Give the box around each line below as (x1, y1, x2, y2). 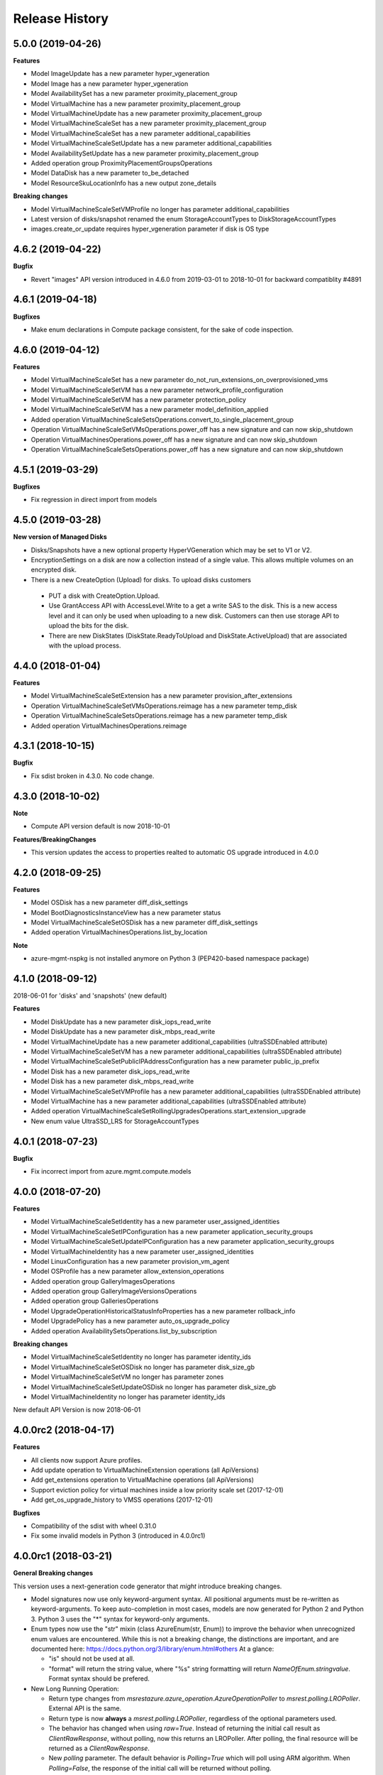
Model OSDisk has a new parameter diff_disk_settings (30, 898, 188, 907)
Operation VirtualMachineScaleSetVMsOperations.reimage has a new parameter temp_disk (30, 701, 297, 710)
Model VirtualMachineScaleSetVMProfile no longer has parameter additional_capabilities (30, 204, 290, 213)
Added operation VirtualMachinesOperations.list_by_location (30, 928, 208, 936)
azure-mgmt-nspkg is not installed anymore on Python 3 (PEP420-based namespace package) (30, 954, 309, 963)
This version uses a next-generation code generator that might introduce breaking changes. (13, 1582, 282, 1590)
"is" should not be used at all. (48, 1654, 135, 1663)
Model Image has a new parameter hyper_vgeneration (30, 79, 189, 88)
